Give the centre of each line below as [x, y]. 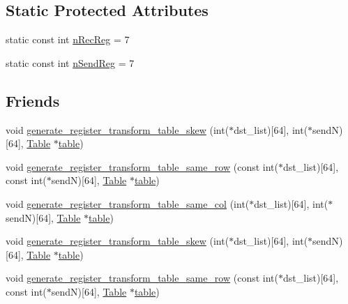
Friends [33, 100]
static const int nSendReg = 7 [70, 62]
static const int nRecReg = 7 [68, 39]
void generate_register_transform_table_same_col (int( [128, 203]
